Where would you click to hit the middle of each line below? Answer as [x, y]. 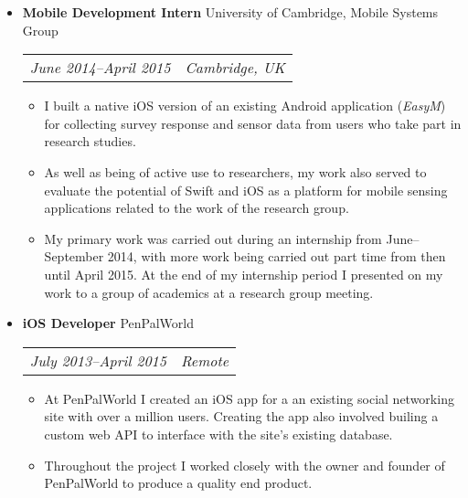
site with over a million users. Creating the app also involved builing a [241, 416]
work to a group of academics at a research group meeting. [209, 292]
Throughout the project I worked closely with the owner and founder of [245, 465]
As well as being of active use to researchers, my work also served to [235, 171]
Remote [205, 360]
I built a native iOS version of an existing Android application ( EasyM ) [245, 106]
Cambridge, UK [235, 68]
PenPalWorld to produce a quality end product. [178, 483]
